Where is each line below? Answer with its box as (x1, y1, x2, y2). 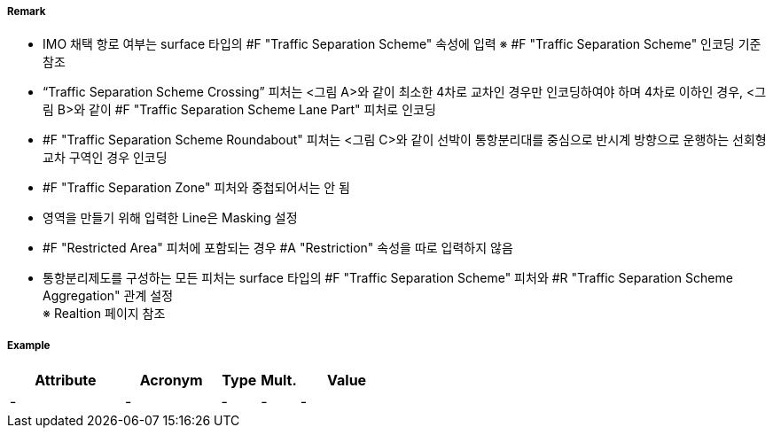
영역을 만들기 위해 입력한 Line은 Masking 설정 (43, 210, 298, 226)
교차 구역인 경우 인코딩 (43, 150, 168, 166)
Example (7, 338, 51, 352)
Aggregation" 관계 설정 (43, 288, 174, 304)
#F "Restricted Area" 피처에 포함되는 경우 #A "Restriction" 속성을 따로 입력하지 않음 (43, 240, 513, 256)
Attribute (35, 371, 97, 390)
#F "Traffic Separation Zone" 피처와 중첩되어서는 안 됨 (43, 180, 350, 196)
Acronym (139, 371, 203, 390)
